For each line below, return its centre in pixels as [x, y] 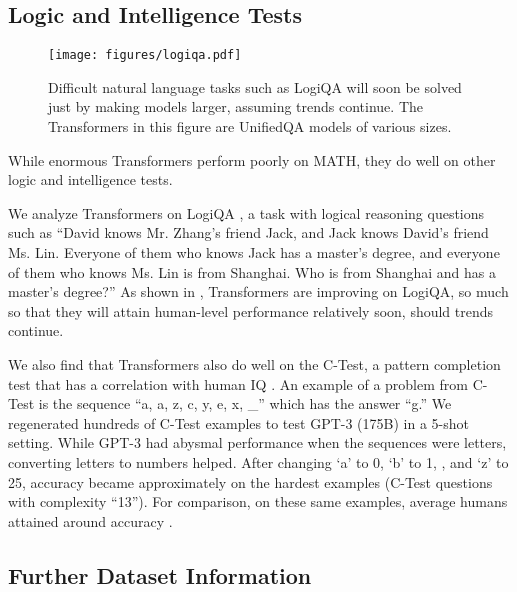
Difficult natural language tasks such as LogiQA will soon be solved [255, 86]
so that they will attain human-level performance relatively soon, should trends [251, 310]
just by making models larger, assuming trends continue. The [236, 106]
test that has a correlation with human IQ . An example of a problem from [238, 383]
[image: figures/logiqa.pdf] [145, 55]
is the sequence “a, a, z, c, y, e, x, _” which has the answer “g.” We [245, 403]
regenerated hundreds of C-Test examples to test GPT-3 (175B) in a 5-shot [238, 422]
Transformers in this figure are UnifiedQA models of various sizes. [250, 126]
